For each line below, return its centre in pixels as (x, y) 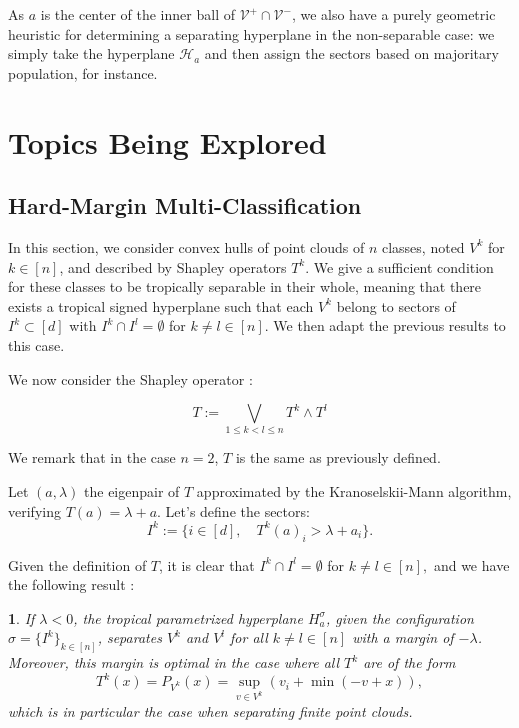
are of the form (409, 662)
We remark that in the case (92, 457)
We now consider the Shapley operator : (130, 378)
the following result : (71, 584)
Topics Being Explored (167, 141)
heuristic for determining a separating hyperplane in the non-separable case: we (251, 33)
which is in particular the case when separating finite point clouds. (210, 711)
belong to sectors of (396, 305)
